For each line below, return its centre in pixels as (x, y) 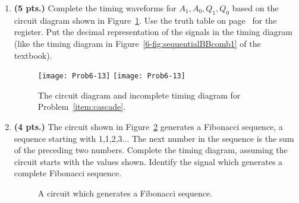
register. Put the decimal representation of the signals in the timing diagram (153, 32)
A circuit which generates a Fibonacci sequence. (125, 193)
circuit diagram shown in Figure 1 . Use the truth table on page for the (145, 20)
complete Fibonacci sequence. (68, 173)
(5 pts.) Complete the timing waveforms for (95, 8)
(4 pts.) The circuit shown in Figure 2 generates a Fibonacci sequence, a (148, 127)
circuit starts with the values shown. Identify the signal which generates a (148, 161)
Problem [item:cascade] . (82, 107)
